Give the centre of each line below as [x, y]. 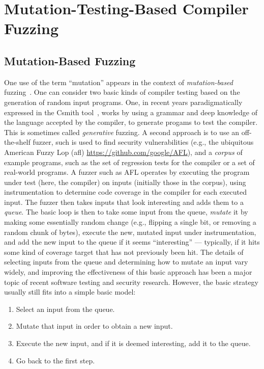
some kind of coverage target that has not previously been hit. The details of [124, 252]
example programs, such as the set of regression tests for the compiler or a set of [129, 162]
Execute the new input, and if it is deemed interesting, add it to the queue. [133, 343]
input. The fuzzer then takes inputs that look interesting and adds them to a [124, 202]
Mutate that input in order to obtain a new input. [94, 326]
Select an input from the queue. [65, 309]
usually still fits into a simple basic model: [70, 292]
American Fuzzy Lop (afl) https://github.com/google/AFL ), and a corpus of [123, 152]
